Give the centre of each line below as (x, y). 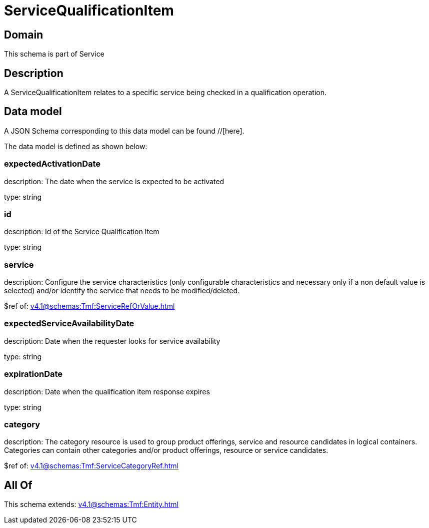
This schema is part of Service (54, 54)
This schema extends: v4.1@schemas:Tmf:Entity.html (91, 504)
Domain (24, 35)
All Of (18, 485)
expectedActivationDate (52, 164)
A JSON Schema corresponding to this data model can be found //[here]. (124, 131)
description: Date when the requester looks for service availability (112, 341)
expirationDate (33, 374)
